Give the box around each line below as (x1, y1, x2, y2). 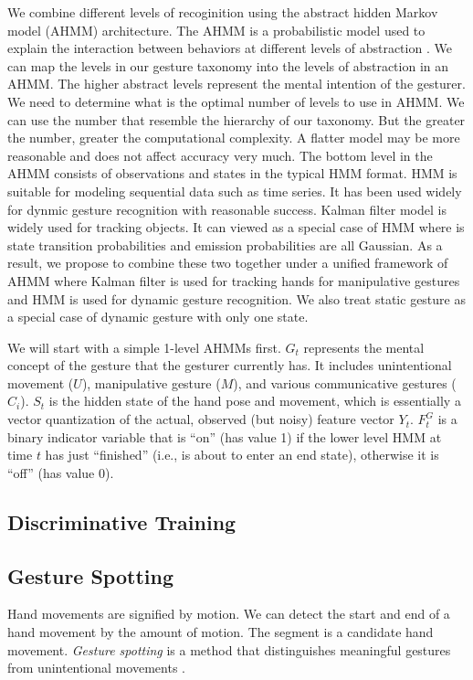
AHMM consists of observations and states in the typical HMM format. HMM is (7, 164, 457, 183)
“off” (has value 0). (7, 462, 114, 482)
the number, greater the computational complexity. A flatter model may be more (7, 128, 460, 147)
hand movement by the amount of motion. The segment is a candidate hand (7, 622, 434, 642)
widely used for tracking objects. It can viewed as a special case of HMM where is (7, 218, 465, 237)
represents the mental (303, 337, 425, 356)
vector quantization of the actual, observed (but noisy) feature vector (7, 409, 394, 429)
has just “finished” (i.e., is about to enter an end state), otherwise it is (45, 445, 439, 464)
